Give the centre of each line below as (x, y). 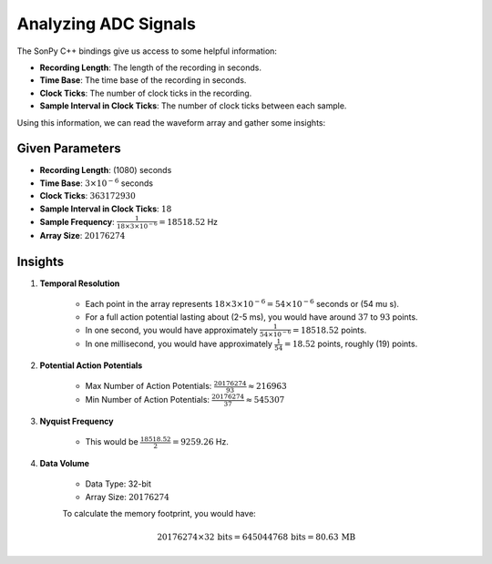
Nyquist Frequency (77, 421)
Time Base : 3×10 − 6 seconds (97, 183)
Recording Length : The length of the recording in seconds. (151, 67)
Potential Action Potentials (91, 365)
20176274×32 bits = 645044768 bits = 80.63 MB (256, 537)
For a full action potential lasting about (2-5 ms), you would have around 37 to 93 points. (251, 317)
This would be (112, 442)
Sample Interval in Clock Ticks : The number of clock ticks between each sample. (193, 106)
